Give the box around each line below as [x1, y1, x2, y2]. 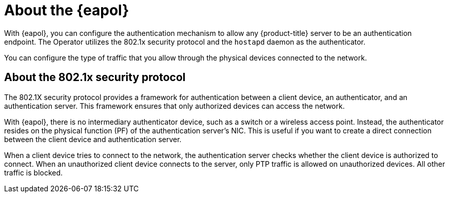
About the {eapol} [4, 2, 129, 19]
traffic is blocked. [4, 168, 63, 177]
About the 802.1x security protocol [4, 71, 186, 84]
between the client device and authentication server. [4, 134, 182, 144]
